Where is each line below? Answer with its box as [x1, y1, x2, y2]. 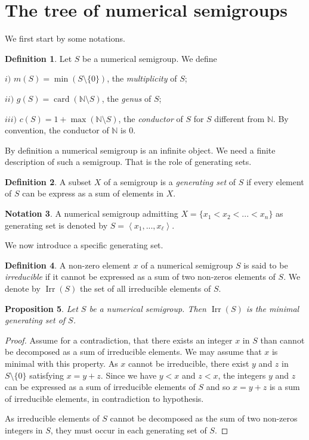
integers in [5, 423, 43, 436]
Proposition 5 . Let [5, 302, 78, 314]
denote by [5, 282, 41, 295]
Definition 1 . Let [5, 52, 72, 64]
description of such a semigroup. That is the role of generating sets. [5, 155, 252, 168]
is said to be [243, 258, 288, 271]
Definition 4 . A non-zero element [5, 258, 131, 271]
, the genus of [101, 92, 152, 104]
